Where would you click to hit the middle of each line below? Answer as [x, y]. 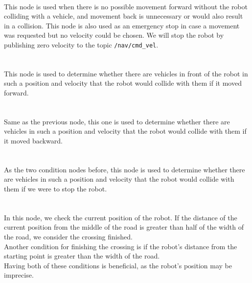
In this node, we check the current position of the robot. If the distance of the [121, 217]
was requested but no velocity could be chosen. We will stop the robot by [114, 35]
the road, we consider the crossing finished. [68, 236]
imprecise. [19, 275]
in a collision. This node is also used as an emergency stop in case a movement [122, 25]
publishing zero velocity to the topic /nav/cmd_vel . [81, 44]
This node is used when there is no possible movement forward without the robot [126, 6]
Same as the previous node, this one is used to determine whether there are [117, 121]
